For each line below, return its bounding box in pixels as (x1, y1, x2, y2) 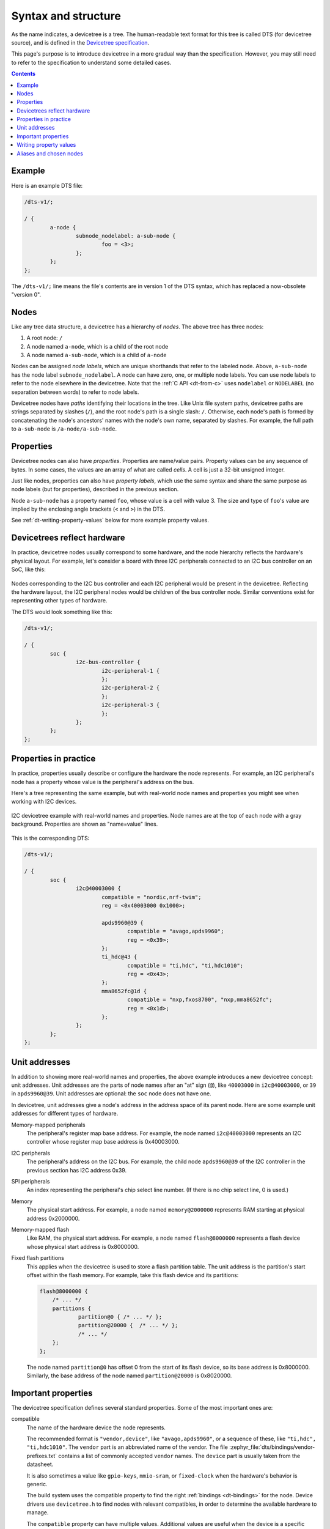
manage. (26, 1509, 49, 1516)
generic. (26, 1481, 48, 1488)
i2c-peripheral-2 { (101, 684, 160, 691)
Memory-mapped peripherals (11, 1121, 86, 1128)
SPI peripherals (11, 1178, 50, 1185)
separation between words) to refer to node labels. (11, 388, 139, 396)
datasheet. (26, 1461, 54, 1468)
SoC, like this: (11, 566, 46, 573)
